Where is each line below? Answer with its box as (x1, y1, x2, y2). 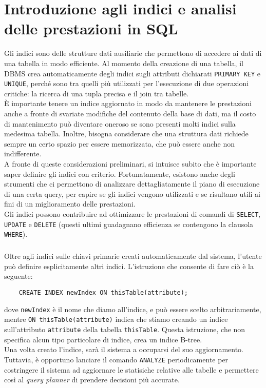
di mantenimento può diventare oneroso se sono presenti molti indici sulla (4, 118, 236, 129)
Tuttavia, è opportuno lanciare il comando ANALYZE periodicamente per (4, 354, 229, 364)
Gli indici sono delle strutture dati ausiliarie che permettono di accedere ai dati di (4, 48, 262, 58)
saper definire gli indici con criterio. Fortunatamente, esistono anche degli (4, 168, 235, 179)
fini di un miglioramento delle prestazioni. (4, 198, 136, 209)
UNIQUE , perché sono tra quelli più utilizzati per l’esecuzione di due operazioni (4, 78, 249, 89)
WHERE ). (4, 229, 28, 239)
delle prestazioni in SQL (4, 18, 178, 39)
